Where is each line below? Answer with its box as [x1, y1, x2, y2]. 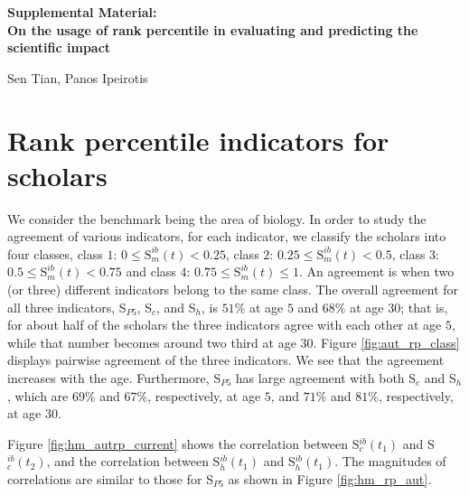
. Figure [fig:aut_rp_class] [313, 332, 460, 351]
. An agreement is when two [299, 262, 455, 281]
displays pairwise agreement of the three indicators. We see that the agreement [7, 350, 445, 369]
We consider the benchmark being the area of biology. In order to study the [7, 209, 427, 228]
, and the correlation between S [46, 452, 220, 471]
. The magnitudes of [334, 452, 446, 471]
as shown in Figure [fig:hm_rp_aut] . [228, 470, 432, 488]
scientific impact [7, 38, 111, 57]
